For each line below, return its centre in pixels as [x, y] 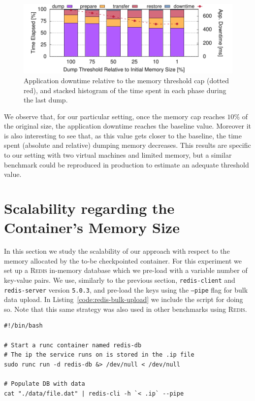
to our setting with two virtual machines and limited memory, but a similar [118, 155]
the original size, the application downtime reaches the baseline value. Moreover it [128, 126]
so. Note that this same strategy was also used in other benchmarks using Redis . [126, 309]
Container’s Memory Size [92, 227]
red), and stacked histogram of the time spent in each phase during [125, 90]
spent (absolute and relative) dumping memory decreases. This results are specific [127, 145]
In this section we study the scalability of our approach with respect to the [117, 251]
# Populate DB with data [45, 384]
